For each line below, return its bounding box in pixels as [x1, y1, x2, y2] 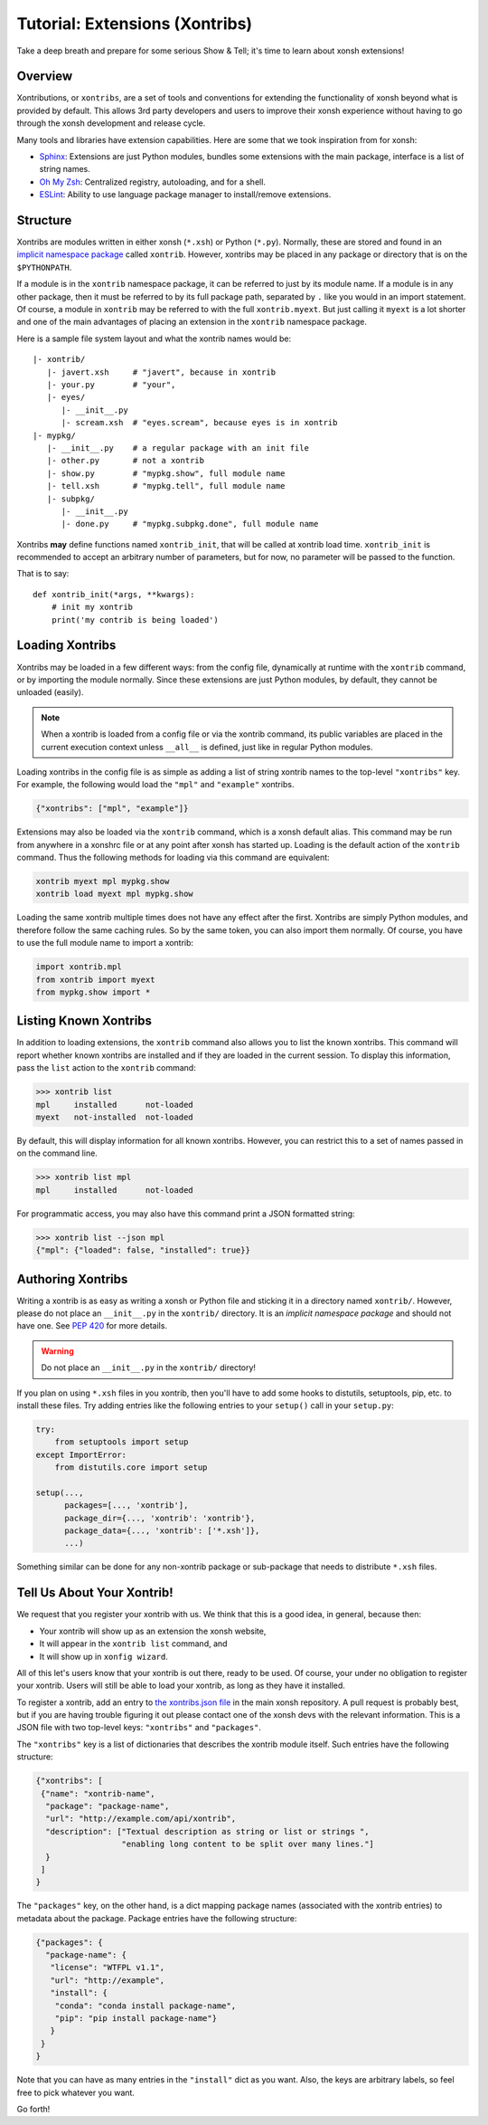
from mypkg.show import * [35, 986, 151, 997]
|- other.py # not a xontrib [46, 455, 205, 466]
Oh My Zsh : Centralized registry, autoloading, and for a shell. [39, 176, 267, 187]
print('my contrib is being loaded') [51, 615, 219, 624]
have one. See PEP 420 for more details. [16, 1320, 167, 1331]
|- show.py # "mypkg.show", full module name [46, 468, 286, 479]
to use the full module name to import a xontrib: [16, 938, 194, 948]
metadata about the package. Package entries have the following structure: [16, 1912, 297, 1923]
